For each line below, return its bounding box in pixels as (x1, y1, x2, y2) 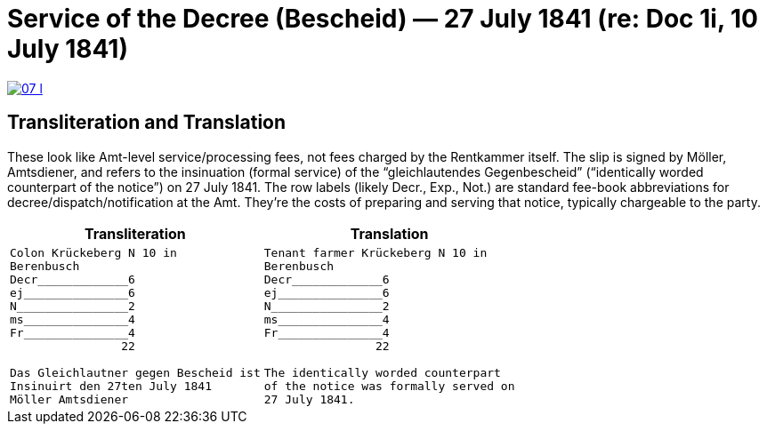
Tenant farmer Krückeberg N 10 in (263, 245, 488, 259)
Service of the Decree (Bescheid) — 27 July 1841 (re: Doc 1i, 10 (7, 4, 758, 34)
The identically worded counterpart (263, 365, 501, 379)
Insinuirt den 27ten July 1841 (10, 379, 212, 393)
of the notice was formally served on (263, 379, 515, 393)
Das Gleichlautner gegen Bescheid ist (10, 365, 261, 379)
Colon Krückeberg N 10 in (10, 245, 177, 259)
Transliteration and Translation (7, 111, 287, 134)
